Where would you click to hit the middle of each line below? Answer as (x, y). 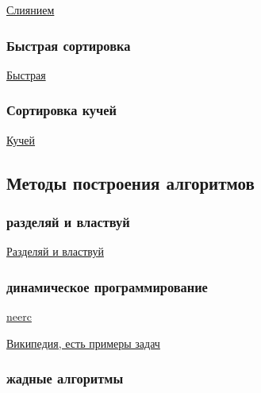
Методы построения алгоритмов (130, 182)
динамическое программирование (107, 286)
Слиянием (31, 10)
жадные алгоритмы (65, 378)
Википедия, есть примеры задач (83, 343)
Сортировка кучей (61, 110)
